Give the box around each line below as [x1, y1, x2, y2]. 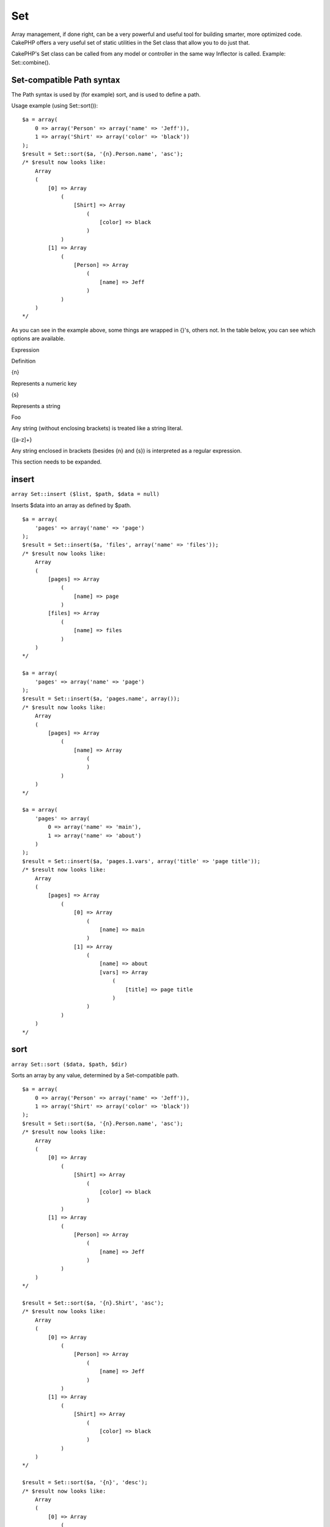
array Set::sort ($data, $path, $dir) [11, 1060, 128, 1068]
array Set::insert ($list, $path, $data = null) [11, 490, 160, 498]
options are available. [11, 335, 65, 342]
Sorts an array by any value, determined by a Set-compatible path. [11, 1071, 180, 1079]
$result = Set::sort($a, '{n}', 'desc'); [22, 1479, 148, 1486]
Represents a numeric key [11, 379, 77, 387]
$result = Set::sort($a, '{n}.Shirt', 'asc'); [22, 1300, 164, 1307]
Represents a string [11, 402, 61, 409]
